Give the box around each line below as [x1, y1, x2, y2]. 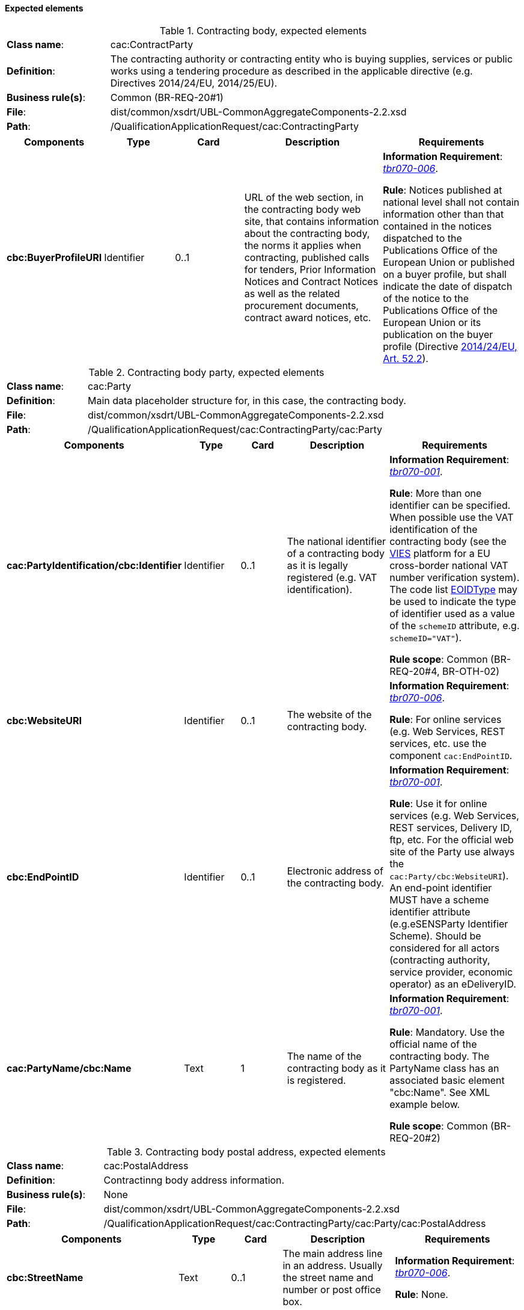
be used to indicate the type [389, 595, 516, 607]
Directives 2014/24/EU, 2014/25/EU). [110, 76, 278, 89]
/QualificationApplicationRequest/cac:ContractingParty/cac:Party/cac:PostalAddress [103, 1217, 486, 1229]
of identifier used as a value [389, 607, 515, 620]
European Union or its [383, 316, 481, 328]
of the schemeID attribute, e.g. [389, 619, 520, 632]
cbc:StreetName [7, 1271, 84, 1284]
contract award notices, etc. [244, 311, 371, 324]
